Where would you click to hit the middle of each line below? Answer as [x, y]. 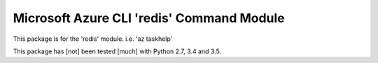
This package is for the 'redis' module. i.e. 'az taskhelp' [93, 39]
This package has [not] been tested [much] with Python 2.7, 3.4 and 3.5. [117, 51]
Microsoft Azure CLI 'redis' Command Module [149, 18]
